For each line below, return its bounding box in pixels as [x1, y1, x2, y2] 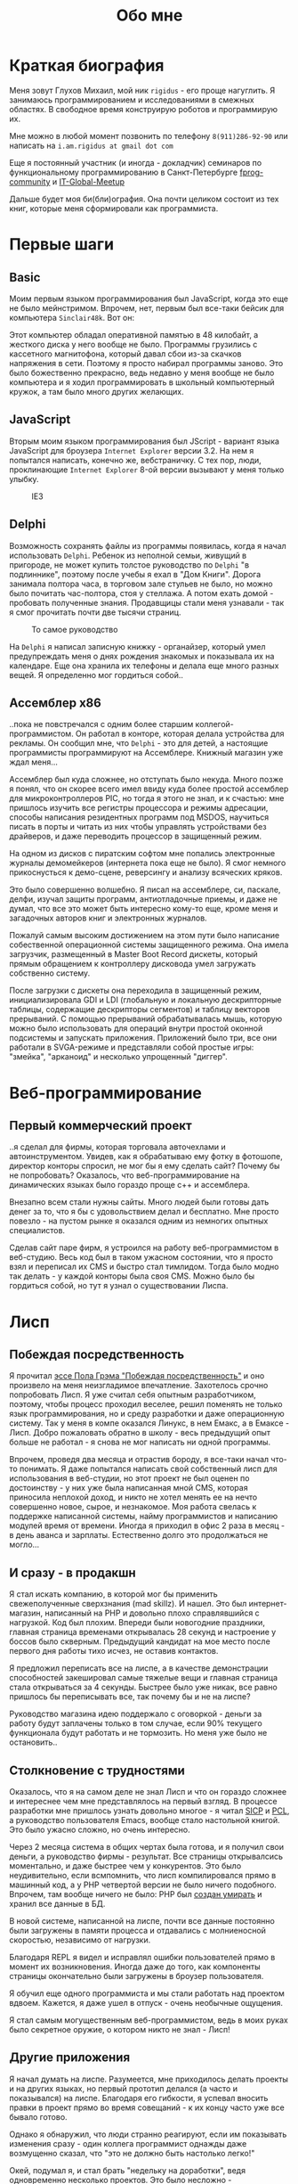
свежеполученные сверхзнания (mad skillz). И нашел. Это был [9, 1599, 247, 1609]
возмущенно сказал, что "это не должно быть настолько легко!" [9, 2147, 255, 2158]
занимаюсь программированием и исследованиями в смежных [9, 94, 255, 105]
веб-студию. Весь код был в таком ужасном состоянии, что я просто [9, 1252, 274, 1263]
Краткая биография [9, 55, 165, 76]
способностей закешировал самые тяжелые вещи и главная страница [9, 1673, 278, 1683]
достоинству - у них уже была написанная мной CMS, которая [9, 1483, 248, 1493]
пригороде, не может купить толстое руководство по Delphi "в [9, 559, 250, 570]
